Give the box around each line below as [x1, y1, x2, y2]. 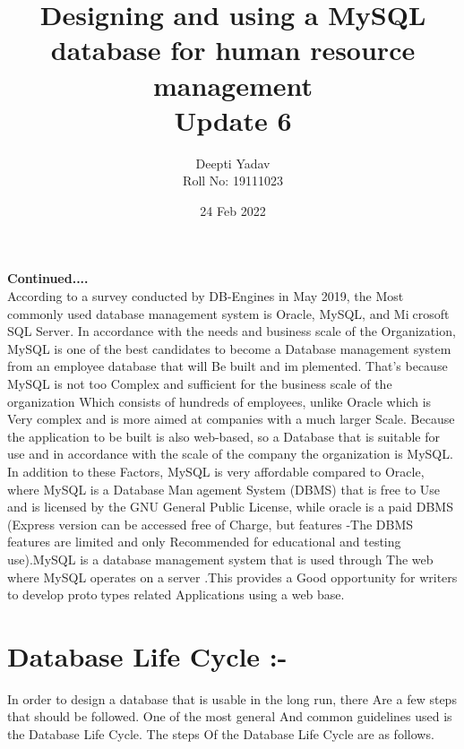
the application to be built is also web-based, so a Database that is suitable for [7, 426, 440, 445]
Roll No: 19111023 [183, 171, 283, 190]
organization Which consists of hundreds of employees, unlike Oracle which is [7, 392, 432, 410]
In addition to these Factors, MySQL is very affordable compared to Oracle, [7, 462, 425, 480]
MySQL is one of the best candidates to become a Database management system [7, 339, 451, 357]
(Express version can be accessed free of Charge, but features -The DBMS [7, 514, 414, 533]
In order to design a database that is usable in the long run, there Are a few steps [7, 689, 457, 708]
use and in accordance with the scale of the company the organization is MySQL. [7, 444, 453, 463]
